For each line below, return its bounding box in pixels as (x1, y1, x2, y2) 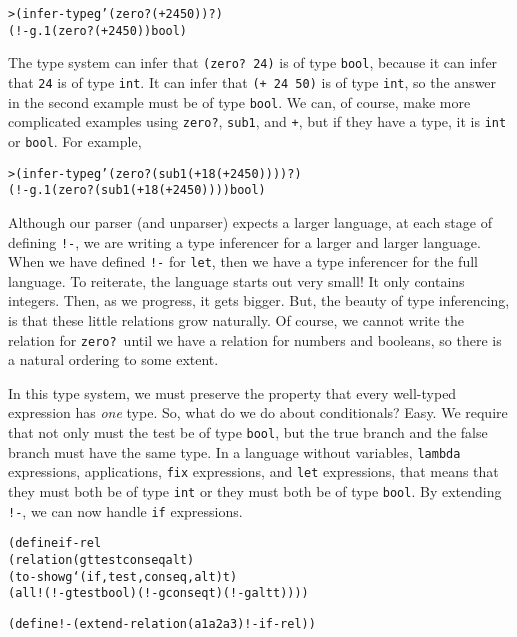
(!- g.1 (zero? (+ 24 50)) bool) (8, 23, 188, 38)
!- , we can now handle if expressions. (8, 500, 243, 521)
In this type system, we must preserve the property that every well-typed (8, 382, 457, 403)
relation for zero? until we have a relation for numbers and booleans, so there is (8, 329, 502, 350)
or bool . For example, (8, 130, 142, 151)
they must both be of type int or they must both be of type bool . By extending (8, 481, 502, 501)
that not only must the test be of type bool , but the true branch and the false (8, 422, 488, 443)
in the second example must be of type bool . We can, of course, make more (8, 91, 471, 112)
